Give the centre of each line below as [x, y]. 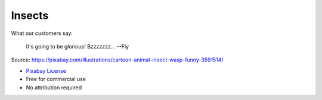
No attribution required [54, 87]
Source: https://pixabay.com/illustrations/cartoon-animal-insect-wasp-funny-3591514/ [117, 60]
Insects [30, 15]
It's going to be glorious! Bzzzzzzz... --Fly [78, 46]
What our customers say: [42, 33]
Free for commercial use [56, 79]
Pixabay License [46, 70]
